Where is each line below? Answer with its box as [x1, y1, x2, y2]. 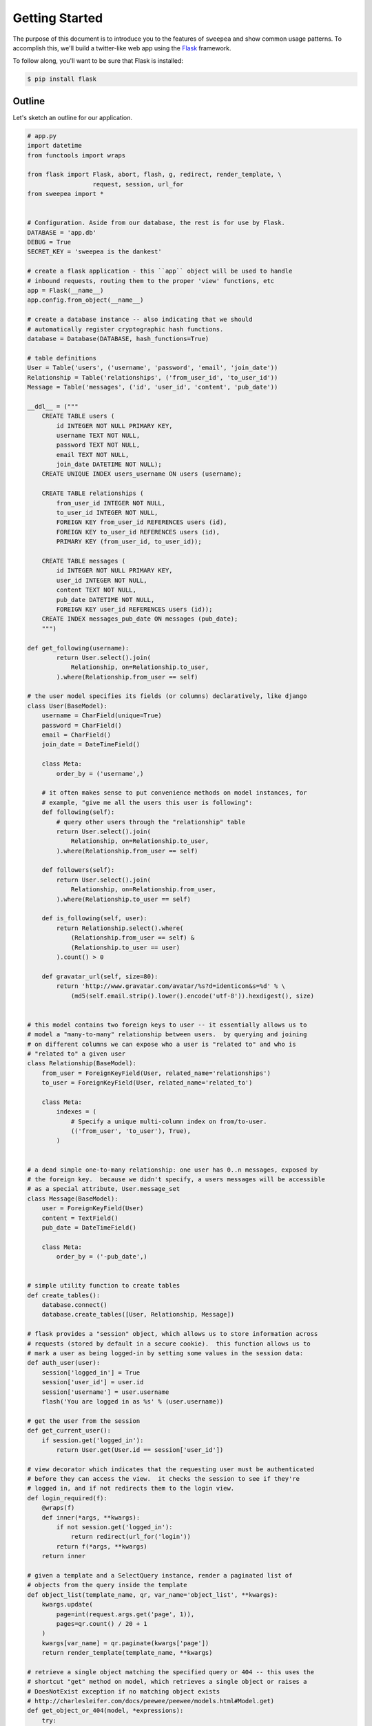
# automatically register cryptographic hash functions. [27, 325, 224, 333]
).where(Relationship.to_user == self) [56, 895, 191, 903]
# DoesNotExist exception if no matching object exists [27, 1687, 220, 1695]
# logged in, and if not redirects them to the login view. [27, 1484, 235, 1493]
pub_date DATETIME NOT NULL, [56, 596, 155, 603]
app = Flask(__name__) [27, 287, 104, 295]
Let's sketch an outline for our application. [12, 113, 132, 122]
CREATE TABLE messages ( [41, 556, 126, 565]
